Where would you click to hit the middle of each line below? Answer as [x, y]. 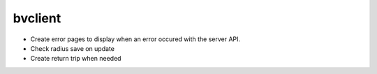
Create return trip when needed [76, 59]
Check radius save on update [73, 48]
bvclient [37, 18]
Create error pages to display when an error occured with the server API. [135, 39]
